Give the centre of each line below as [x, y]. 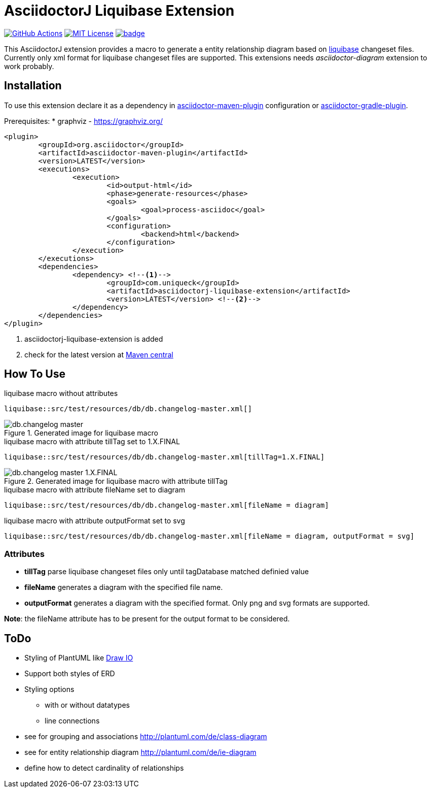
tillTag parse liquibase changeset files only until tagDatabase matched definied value [167, 572]
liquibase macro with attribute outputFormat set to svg [95, 521]
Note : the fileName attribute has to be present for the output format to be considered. [147, 619]
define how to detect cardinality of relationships [104, 768]
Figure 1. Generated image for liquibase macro [81, 433]
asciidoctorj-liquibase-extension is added [94, 339]
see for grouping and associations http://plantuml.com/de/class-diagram [146, 737]
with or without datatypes [87, 705]
